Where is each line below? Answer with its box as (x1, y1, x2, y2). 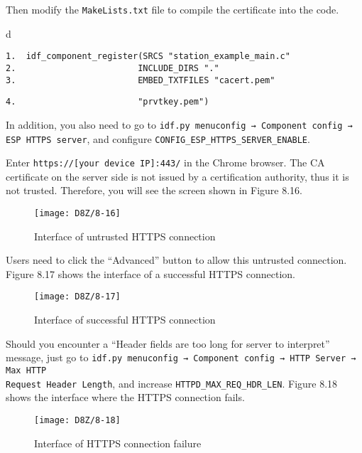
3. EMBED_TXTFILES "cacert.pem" (6, 75, 275, 85)
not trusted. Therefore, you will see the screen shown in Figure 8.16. (6, 183, 302, 198)
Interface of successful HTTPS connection (34, 312, 216, 327)
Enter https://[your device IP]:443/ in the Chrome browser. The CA (6, 155, 325, 170)
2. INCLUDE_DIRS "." (6, 63, 219, 73)
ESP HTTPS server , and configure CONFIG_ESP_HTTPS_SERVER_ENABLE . (6, 131, 310, 146)
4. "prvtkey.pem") (6, 97, 209, 107)
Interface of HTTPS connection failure (34, 435, 202, 450)
